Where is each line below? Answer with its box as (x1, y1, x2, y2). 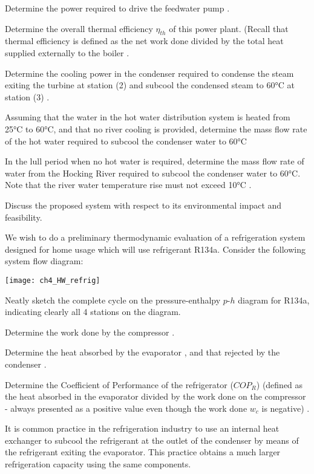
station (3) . (5, 90, 50, 103)
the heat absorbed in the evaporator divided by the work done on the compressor (5, 390, 306, 403)
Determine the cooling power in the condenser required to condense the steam (5, 67, 294, 79)
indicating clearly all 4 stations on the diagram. (5, 305, 181, 318)
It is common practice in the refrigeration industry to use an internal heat (5, 422, 280, 435)
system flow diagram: (5, 255, 83, 267)
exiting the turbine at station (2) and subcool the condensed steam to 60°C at (5, 79, 295, 91)
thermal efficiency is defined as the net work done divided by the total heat (5, 34, 284, 47)
